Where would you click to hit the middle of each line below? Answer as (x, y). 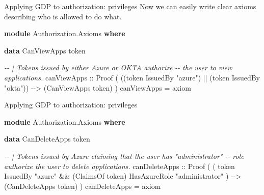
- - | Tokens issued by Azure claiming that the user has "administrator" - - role (124, 156)
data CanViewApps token (45, 50)
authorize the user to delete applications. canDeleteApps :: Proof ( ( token (120, 166)
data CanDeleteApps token (47, 139)
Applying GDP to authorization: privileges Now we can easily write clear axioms (130, 6)
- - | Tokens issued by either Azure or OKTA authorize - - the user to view (118, 67)
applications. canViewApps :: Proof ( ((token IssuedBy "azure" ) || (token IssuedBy (132, 77)
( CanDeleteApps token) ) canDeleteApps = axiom (83, 186)
